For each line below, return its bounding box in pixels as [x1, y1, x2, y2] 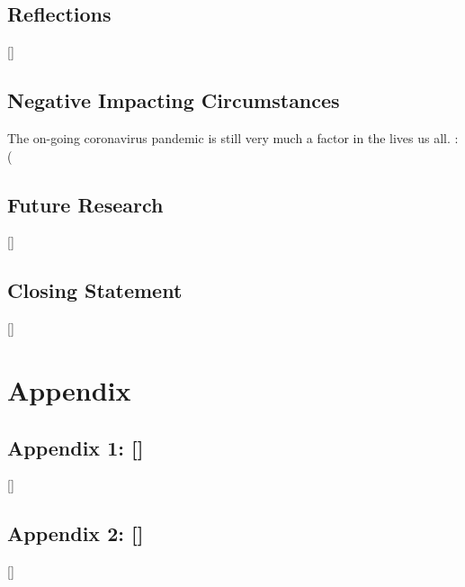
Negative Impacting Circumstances [7, 86, 340, 114]
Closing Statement [7, 276, 183, 304]
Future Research [7, 190, 164, 218]
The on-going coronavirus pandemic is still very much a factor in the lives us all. [7, 129, 451, 147]
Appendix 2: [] [7, 519, 144, 547]
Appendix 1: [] [7, 433, 144, 461]
